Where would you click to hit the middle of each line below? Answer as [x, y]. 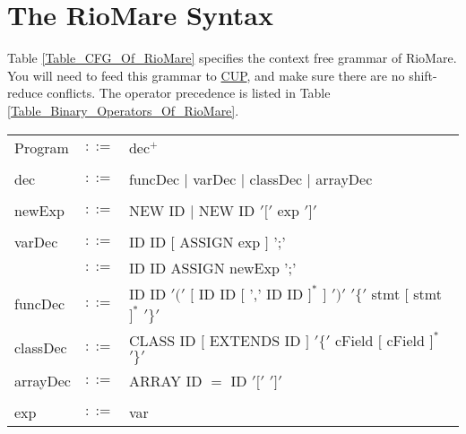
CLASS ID [162, 340]
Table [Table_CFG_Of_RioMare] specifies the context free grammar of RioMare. [232, 58]
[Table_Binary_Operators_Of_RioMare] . [123, 110]
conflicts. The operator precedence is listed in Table [189, 93]
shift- [423, 75]
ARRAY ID [165, 380]
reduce [25, 93]
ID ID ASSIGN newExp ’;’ [212, 267]
